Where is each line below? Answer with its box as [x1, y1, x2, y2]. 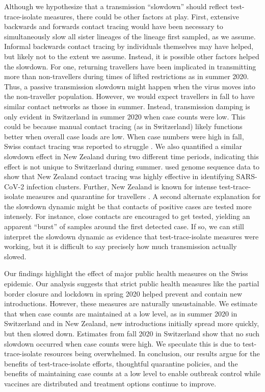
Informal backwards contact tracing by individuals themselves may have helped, [4, 41, 254, 52]
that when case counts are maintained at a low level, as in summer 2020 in [4, 308, 237, 318]
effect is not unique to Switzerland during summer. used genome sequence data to [4, 161, 259, 171]
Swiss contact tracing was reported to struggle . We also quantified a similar [4, 141, 242, 152]
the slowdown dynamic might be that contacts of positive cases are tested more [4, 201, 252, 211]
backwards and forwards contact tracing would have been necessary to [4, 21, 223, 32]
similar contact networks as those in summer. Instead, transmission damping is [4, 101, 250, 111]
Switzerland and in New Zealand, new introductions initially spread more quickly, [4, 318, 259, 329]
